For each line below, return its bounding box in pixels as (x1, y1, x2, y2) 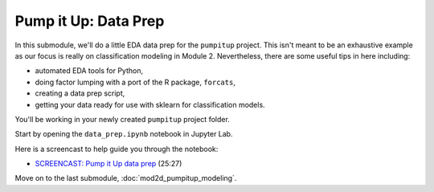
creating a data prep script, (35, 88, 125, 98)
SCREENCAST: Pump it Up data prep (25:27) (35, 159, 182, 169)
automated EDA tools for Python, (35, 66, 144, 76)
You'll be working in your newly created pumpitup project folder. (14, 114, 231, 124)
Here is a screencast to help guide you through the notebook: (14, 144, 219, 153)
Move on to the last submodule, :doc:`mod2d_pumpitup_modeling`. (14, 174, 237, 183)
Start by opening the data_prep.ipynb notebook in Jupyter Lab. (14, 129, 233, 139)
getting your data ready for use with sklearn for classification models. (35, 100, 265, 109)
